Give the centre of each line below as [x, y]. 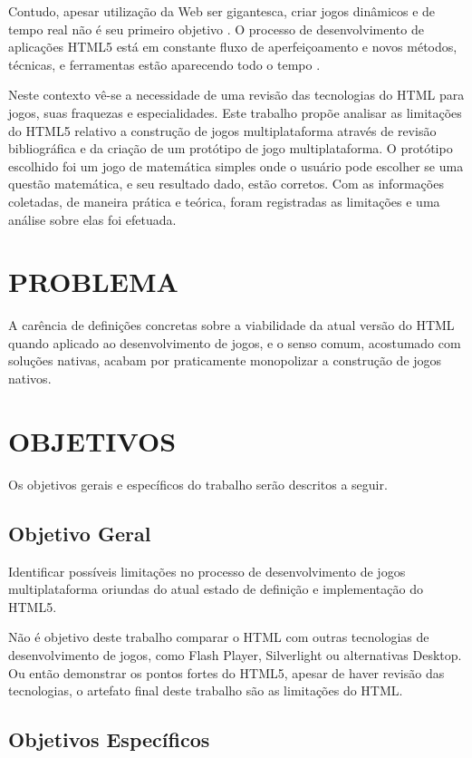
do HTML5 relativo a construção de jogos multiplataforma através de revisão [222, 130]
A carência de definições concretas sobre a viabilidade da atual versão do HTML [231, 325]
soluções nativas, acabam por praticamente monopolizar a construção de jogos [225, 360]
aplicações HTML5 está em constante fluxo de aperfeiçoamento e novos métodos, [233, 47]
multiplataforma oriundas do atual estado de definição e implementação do [216, 589]
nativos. [30, 379]
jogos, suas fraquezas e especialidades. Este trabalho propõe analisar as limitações [235, 112]
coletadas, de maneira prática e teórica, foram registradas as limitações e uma [224, 201]
